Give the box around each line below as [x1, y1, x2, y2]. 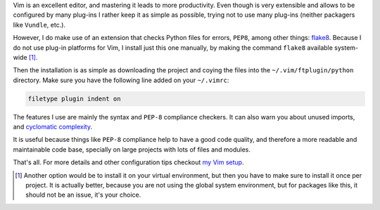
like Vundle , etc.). [13, 20, 66, 29]
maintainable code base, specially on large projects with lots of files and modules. [13, 145, 251, 154]
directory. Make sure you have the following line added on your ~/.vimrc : [13, 76, 229, 84]
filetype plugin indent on [27, 95, 121, 103]
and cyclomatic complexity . [13, 123, 93, 131]
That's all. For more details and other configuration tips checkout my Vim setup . [13, 158, 244, 166]
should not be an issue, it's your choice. [25, 190, 141, 199]
